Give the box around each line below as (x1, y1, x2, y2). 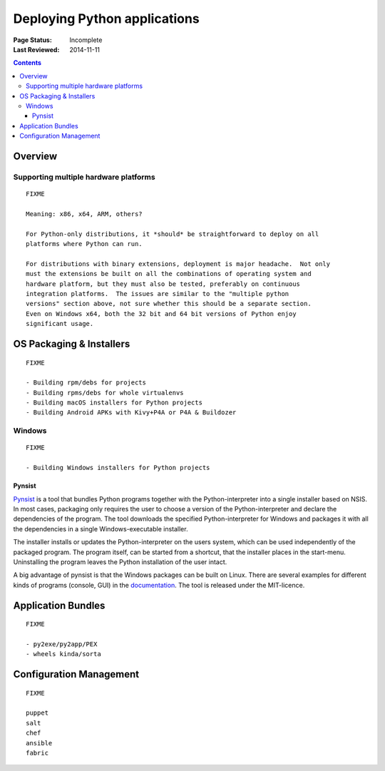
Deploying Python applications (13, 11, 200, 26)
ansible (26, 739, 53, 747)
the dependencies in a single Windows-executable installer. (13, 524, 188, 533)
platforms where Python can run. (26, 240, 143, 247)
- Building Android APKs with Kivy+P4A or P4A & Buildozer (26, 409, 237, 417)
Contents (13, 58, 42, 67)
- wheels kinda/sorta (26, 650, 101, 658)
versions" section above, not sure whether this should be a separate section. (26, 300, 312, 308)
